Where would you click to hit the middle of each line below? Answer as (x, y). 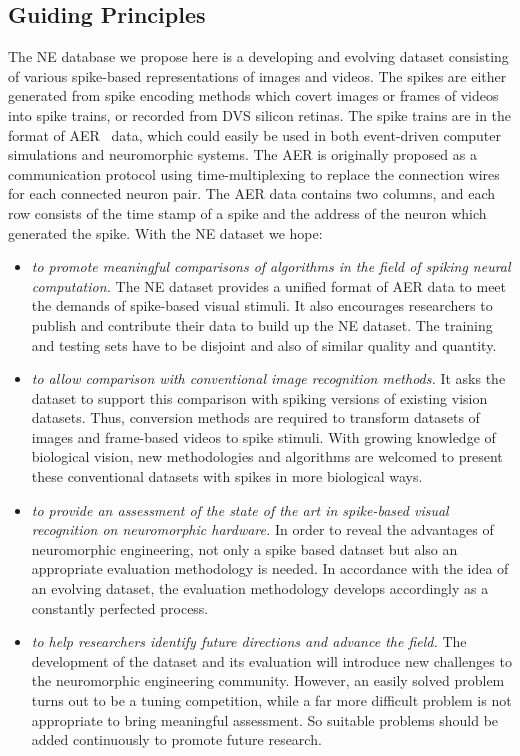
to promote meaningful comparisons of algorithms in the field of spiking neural (271, 266)
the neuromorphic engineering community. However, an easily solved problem (268, 680)
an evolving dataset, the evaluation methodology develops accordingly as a (260, 588)
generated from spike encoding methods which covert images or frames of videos (253, 95)
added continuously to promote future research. (176, 739)
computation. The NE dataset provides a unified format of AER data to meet (269, 285)
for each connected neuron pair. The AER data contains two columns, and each (252, 193)
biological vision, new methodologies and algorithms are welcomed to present (267, 456)
